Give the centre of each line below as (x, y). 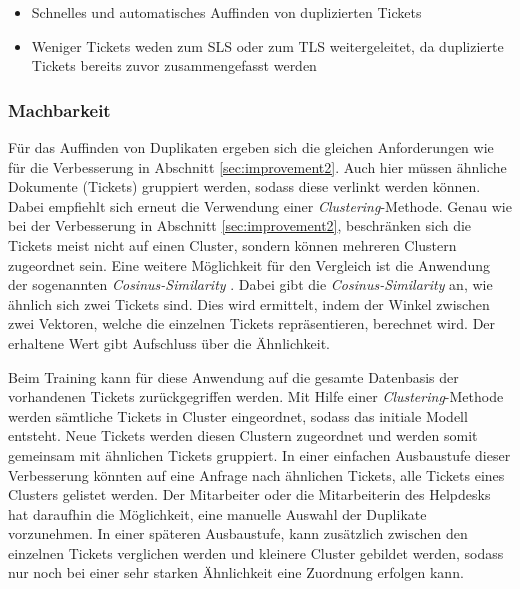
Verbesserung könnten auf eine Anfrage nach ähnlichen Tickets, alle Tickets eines (256, 474)
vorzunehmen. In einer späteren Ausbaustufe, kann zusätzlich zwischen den (238, 533)
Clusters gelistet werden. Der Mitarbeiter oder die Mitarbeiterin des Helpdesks (249, 494)
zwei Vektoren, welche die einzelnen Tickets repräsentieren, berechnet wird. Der (252, 323)
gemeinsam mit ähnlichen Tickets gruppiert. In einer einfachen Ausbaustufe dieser (259, 454)
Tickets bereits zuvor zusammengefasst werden (174, 65)
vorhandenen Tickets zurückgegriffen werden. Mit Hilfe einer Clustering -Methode (256, 396)
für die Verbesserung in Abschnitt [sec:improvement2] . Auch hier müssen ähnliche (257, 166)
